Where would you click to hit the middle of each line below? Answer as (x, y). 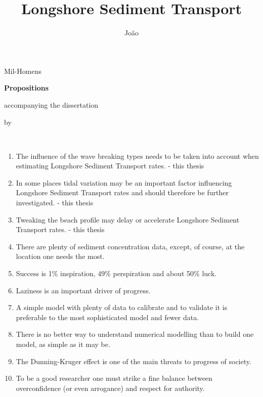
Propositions (27, 88)
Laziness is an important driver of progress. (83, 290)
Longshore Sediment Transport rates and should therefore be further (122, 192)
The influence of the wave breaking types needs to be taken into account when (137, 156)
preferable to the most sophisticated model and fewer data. (107, 317)
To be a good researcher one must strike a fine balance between (114, 378)
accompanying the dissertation (51, 104)
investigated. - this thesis (55, 203)
